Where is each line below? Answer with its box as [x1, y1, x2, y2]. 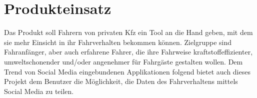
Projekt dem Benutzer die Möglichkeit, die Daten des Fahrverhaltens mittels [4, 76, 238, 86]
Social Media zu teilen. [4, 85, 74, 96]
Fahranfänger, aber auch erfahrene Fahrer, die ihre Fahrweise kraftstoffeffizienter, [4, 46, 253, 57]
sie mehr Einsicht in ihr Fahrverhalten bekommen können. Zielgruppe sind [4, 36, 232, 47]
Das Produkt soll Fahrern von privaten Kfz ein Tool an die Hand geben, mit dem [4, 27, 253, 37]
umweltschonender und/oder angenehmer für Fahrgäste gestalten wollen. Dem [4, 56, 243, 66]
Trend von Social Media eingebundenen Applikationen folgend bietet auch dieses [4, 66, 250, 76]
